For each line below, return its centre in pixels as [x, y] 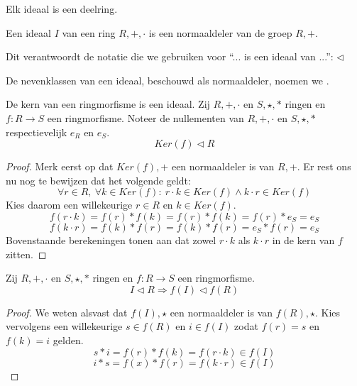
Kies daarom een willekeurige [69, 205]
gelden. [68, 340]
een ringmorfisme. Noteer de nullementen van [145, 117]
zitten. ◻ [26, 254]
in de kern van [303, 239]
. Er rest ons [324, 166]
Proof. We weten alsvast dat [67, 312]
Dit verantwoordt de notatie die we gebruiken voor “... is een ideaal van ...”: [170, 56]
